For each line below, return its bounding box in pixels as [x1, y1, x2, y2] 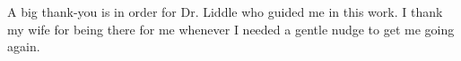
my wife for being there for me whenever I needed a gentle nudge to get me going [7, 19, 455, 38]
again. [7, 37, 40, 56]
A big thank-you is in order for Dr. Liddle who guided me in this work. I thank [7, 3, 443, 20]
